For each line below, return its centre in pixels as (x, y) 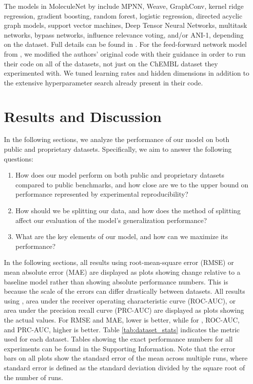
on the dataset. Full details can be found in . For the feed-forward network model (126, 44)
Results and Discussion (83, 116)
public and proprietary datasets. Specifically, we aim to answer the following (118, 149)
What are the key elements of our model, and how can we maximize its (122, 236)
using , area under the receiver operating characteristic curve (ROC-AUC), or (120, 300)
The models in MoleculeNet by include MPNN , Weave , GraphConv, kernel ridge (124, 6)
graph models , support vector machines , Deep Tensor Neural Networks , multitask (126, 25)
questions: (19, 158)
